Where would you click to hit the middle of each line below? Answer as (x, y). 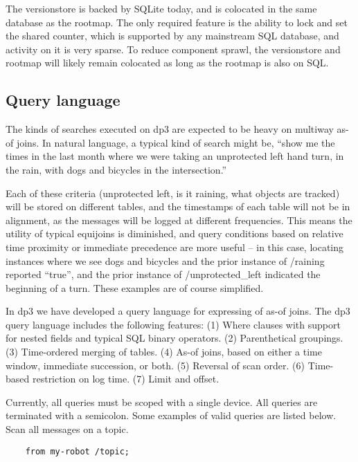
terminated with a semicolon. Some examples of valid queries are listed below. (171, 415)
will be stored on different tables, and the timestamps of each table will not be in (178, 206)
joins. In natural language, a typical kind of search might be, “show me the (176, 142)
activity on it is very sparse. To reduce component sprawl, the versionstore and (173, 49)
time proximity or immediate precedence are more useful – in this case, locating (175, 247)
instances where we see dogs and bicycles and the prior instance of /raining (165, 260)
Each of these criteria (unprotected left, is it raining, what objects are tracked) (173, 193)
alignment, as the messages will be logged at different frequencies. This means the (179, 220)
